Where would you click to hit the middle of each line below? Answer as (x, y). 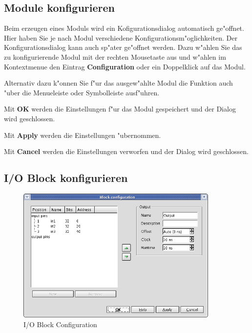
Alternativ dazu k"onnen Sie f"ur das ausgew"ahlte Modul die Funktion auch (118, 83)
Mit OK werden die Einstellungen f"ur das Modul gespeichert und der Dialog (120, 109)
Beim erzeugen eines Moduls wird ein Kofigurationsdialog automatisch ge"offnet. (124, 28)
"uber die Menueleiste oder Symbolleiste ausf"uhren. (82, 92)
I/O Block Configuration (60, 324)
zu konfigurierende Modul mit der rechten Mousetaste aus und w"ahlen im (115, 56)
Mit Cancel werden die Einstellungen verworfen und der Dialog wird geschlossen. (126, 151)
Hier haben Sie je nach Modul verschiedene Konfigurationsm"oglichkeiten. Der (121, 37)
